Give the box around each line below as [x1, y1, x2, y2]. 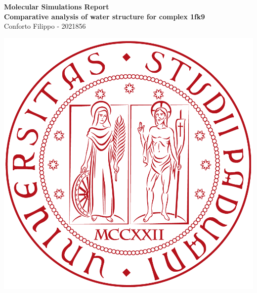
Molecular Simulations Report [4, 1, 109, 11]
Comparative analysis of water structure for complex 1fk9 [4, 11, 205, 21]
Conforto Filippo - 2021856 [4, 21, 86, 31]
